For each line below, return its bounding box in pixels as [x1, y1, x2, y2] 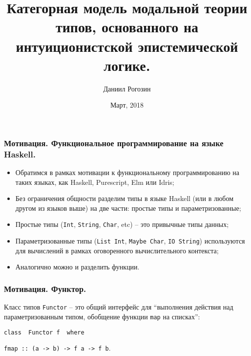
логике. [104, 55, 150, 75]
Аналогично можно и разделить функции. [15, 262, 140, 272]
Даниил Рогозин [103, 83, 151, 93]
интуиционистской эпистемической [16, 36, 238, 56]
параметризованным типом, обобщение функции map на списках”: [4, 311, 200, 321]
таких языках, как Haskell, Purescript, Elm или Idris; [15, 177, 174, 187]
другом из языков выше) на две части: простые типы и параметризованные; [15, 202, 241, 213]
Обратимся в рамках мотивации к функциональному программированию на [15, 167, 240, 178]
